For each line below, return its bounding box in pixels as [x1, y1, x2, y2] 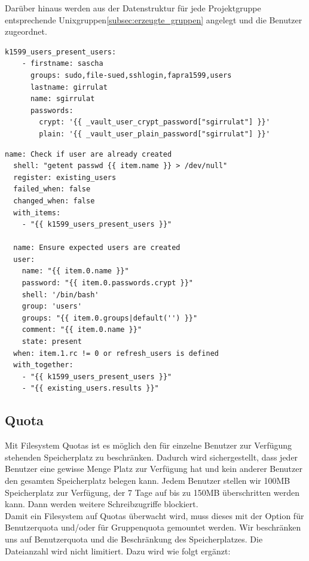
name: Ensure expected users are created [13, 243, 180, 252]
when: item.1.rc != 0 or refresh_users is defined [13, 349, 219, 358]
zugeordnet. [5, 25, 47, 38]
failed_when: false [13, 185, 91, 194]
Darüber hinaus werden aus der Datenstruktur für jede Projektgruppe [5, 2, 261, 14]
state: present [22, 337, 82, 346]
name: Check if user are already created [5, 150, 172, 158]
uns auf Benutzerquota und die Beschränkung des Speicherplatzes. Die [5, 532, 263, 545]
